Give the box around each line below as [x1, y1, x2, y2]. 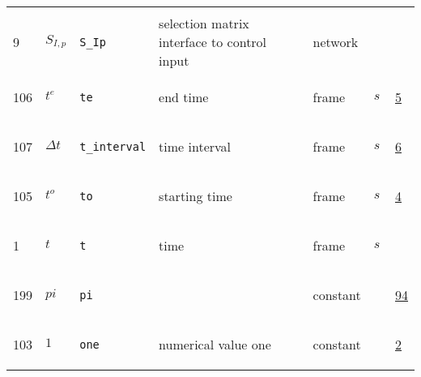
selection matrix [159, 14, 249, 32]
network [313, 32, 359, 51]
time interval [159, 137, 232, 156]
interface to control [159, 32, 267, 51]
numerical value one [159, 335, 271, 353]
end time [159, 88, 209, 106]
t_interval [79, 139, 147, 153]
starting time [159, 186, 232, 205]
